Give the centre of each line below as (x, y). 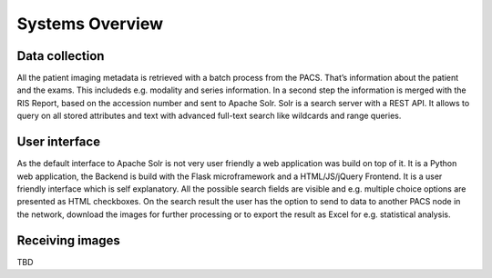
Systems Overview (90, 24)
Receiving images (68, 240)
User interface (58, 142)
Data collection (61, 56)
